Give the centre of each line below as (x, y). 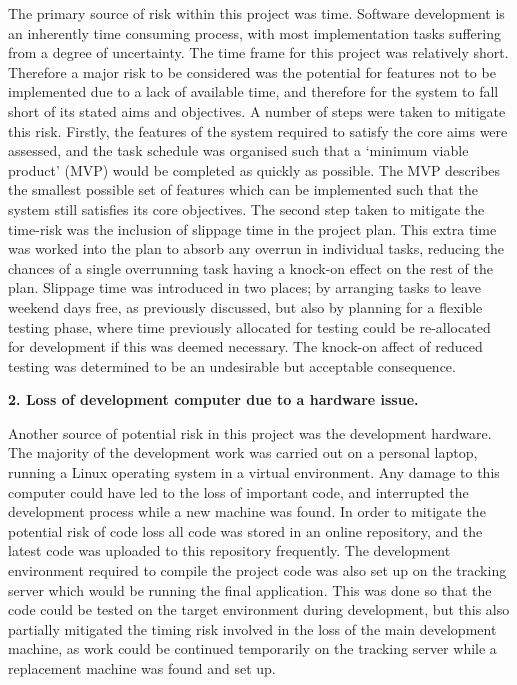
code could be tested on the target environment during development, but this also (259, 609)
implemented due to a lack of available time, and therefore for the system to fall (253, 91)
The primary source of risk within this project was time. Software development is (256, 13)
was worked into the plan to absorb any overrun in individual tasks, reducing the (256, 248)
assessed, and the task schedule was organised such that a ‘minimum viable (238, 150)
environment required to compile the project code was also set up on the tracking (257, 570)
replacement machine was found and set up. (142, 668)
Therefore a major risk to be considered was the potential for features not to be (252, 71)
